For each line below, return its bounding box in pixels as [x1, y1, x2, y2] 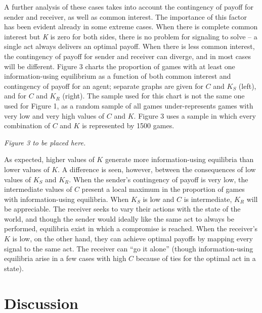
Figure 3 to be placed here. [4, 137, 86, 147]
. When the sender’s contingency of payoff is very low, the [69, 174, 248, 184]
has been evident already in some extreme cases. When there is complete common [4, 21, 258, 32]
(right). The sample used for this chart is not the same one [62, 90, 245, 101]
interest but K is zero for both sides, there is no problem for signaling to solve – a [4, 31, 257, 41]
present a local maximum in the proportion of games [81, 184, 245, 194]
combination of [4, 120, 51, 131]
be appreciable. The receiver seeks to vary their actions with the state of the [4, 203, 241, 214]
